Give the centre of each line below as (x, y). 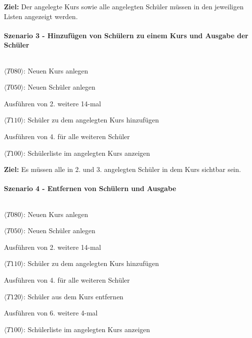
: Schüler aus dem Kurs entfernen (74, 296)
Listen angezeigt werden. (41, 16)
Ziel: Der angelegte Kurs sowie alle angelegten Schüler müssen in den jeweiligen (124, 6)
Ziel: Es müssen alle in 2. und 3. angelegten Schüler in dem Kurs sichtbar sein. (123, 169)
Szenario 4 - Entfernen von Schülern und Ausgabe (90, 188)
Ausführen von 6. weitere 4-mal (51, 313)
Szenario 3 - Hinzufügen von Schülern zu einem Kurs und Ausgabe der (126, 35)
